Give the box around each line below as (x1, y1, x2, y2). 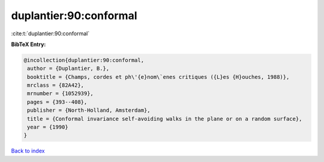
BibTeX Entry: (11, 41, 46, 48)
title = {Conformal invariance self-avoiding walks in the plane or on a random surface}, (27, 115, 302, 122)
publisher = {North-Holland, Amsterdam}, (27, 107, 151, 114)
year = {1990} (27, 124, 68, 131)
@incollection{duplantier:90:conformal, (23, 57, 144, 63)
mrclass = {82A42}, (27, 82, 84, 89)
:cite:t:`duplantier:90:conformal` (11, 30, 90, 37)
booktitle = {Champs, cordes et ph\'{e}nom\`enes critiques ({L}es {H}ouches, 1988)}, (27, 74, 290, 80)
